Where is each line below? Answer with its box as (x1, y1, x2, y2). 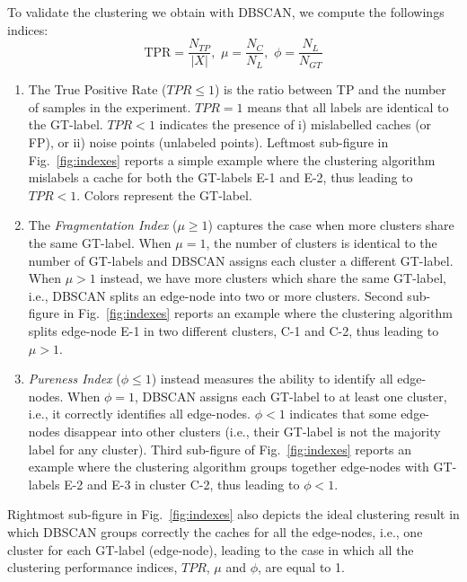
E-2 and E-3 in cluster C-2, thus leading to (64, 474, 300, 493)
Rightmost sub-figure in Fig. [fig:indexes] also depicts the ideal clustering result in (7, 505, 460, 524)
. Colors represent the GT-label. (76, 185, 252, 204)
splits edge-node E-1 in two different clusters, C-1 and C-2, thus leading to (28, 321, 439, 339)
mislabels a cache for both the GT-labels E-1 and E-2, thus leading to (28, 168, 413, 187)
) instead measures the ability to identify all (151, 369, 393, 388)
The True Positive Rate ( (28, 80, 167, 99)
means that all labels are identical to (247, 97, 449, 116)
